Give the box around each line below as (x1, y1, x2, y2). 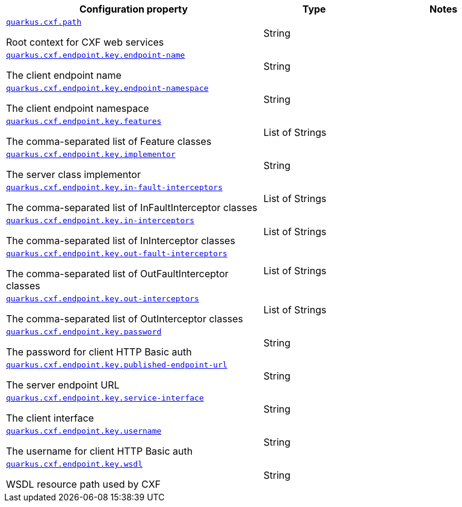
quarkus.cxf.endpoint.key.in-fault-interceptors (6, 183, 223, 192)
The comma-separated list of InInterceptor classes (6, 235, 235, 247)
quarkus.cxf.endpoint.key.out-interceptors (6, 294, 199, 303)
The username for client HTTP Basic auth (6, 445, 193, 457)
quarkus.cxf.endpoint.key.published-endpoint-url (6, 360, 227, 369)
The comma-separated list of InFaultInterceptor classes (6, 201, 257, 214)
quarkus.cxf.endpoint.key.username (6, 426, 162, 435)
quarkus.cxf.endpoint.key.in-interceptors (6, 216, 195, 225)
